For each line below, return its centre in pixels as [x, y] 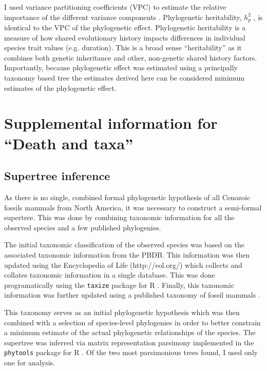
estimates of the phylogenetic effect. [60, 87]
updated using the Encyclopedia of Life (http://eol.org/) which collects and [123, 265]
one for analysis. [30, 362]
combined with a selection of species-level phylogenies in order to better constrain [132, 322]
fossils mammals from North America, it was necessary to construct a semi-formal [133, 207]
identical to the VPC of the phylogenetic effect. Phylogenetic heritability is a [125, 27]
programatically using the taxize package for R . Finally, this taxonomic [119, 285]
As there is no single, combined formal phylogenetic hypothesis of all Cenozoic [127, 197]
